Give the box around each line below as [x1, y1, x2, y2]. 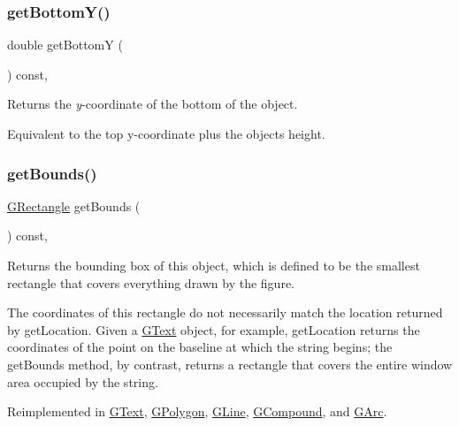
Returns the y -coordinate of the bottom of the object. [7, 95, 298, 113]
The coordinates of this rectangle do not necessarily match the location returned [7, 303, 443, 322]
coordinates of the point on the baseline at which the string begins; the [7, 338, 393, 356]
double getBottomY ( [7, 35, 123, 54]
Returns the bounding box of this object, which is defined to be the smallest [7, 256, 420, 274]
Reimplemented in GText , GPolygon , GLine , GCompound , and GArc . [7, 402, 387, 421]
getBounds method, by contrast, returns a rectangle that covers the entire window [7, 354, 453, 373]
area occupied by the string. [7, 372, 158, 391]
